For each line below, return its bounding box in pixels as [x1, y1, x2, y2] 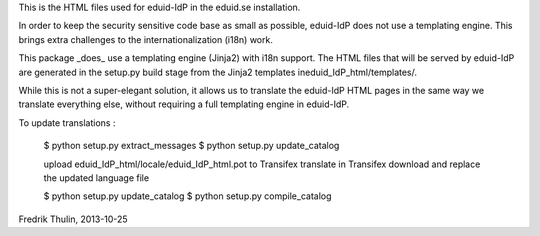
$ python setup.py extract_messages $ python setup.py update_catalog [43, 140, 340, 152]
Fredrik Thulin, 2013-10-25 [18, 213, 129, 225]
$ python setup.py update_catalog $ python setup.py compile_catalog [43, 190, 332, 202]
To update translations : [18, 116, 116, 129]
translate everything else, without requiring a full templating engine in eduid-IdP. [18, 98, 350, 110]
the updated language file [43, 171, 150, 184]
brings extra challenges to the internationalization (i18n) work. [18, 33, 274, 45]
